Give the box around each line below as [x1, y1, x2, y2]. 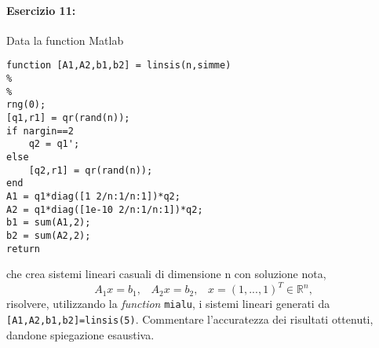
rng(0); [6, 99, 46, 111]
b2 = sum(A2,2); [6, 229, 91, 241]
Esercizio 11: [6, 2, 76, 18]
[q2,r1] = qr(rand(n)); [28, 164, 153, 176]
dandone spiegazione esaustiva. [6, 326, 155, 343]
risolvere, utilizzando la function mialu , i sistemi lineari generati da [6, 295, 330, 312]
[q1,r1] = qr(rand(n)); [6, 112, 130, 124]
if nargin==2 [6, 125, 74, 137]
